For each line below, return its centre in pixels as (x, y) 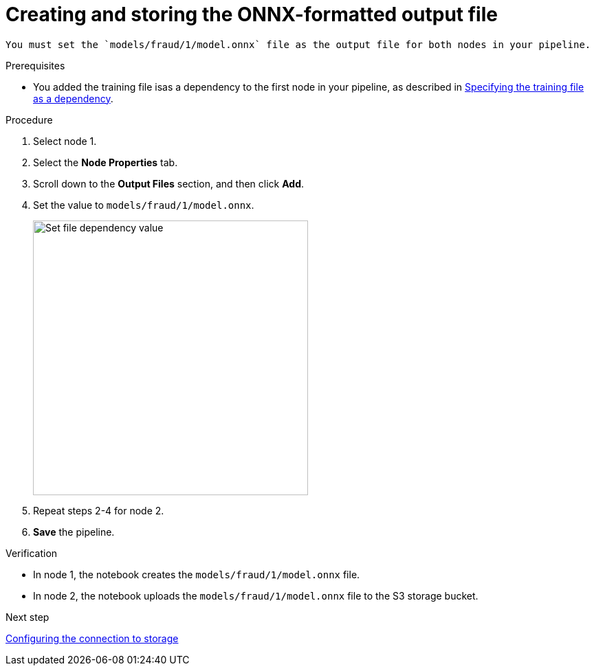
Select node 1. (65, 141)
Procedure (29, 120)
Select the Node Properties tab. (106, 162)
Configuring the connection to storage (92, 638)
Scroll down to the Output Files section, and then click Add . (169, 183)
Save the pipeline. (74, 532)
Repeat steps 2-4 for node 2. (99, 510)
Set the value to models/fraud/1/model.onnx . (144, 205)
